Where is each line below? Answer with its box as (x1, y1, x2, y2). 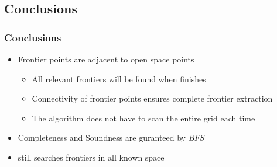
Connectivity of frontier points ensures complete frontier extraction (32, 92, 273, 105)
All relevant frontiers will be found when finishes (32, 72, 206, 85)
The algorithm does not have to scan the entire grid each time (32, 112, 255, 124)
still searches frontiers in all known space (18, 151, 165, 163)
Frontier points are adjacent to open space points (18, 53, 194, 65)
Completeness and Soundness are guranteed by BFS (18, 131, 204, 144)
